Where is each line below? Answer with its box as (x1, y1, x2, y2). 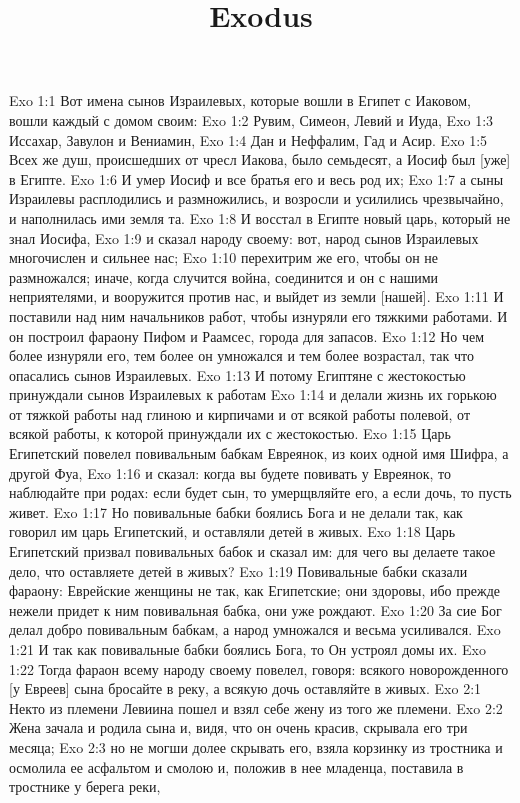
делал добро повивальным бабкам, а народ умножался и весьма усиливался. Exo (9, 619, 501, 640)
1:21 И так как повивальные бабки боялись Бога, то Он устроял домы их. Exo (9, 639, 487, 659)
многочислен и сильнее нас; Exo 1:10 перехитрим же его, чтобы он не (9, 247, 438, 268)
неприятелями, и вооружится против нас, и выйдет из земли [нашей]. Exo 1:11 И (9, 286, 504, 307)
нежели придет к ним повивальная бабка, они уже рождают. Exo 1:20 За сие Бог (9, 599, 502, 620)
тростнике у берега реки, (9, 776, 161, 797)
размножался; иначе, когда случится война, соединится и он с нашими (9, 266, 439, 287)
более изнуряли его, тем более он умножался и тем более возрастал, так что (9, 345, 475, 366)
